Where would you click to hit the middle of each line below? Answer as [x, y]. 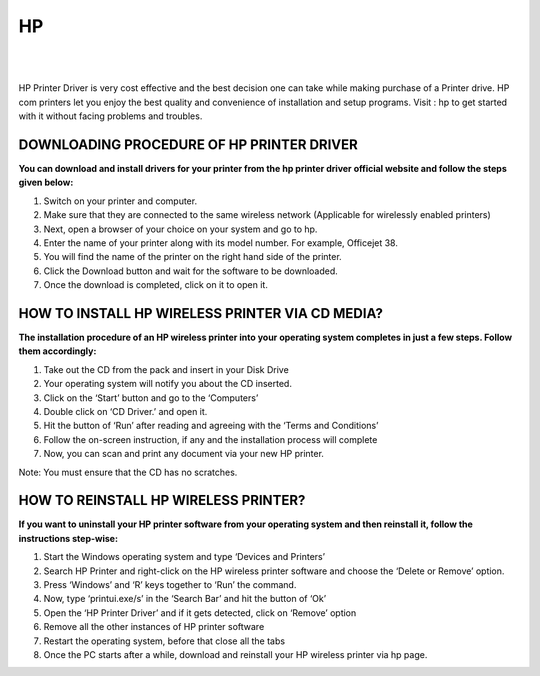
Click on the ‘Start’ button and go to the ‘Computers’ [151, 397]
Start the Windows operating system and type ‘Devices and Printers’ [184, 557]
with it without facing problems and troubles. [110, 116]
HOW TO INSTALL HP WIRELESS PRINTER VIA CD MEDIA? [201, 313]
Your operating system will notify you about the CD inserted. [167, 384]
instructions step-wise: [68, 538]
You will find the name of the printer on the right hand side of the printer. [192, 257]
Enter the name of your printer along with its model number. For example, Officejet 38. [221, 242]
